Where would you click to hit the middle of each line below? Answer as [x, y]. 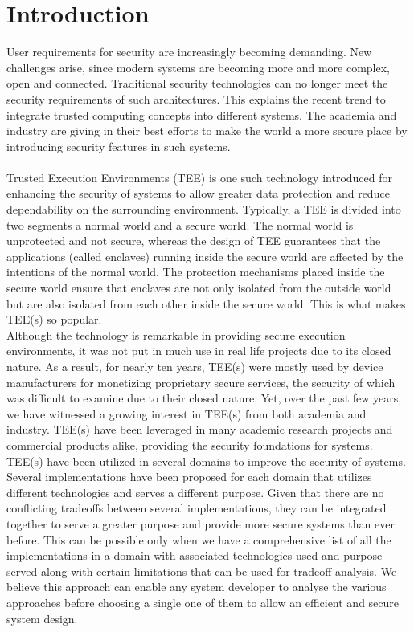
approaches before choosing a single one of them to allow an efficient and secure [203, 602]
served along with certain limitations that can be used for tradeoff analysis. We [202, 571]
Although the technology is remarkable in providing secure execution [176, 334]
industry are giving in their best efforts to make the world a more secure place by [207, 130]
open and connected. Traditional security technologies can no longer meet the [197, 83]
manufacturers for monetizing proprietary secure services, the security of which [201, 382]
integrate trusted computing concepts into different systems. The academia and [202, 114]
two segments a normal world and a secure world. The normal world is [180, 224]
